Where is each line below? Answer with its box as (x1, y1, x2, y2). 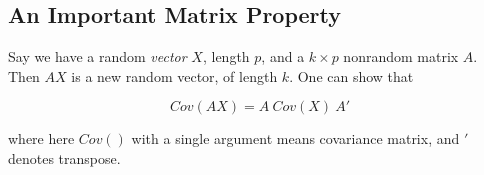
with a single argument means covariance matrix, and (131, 128, 460, 149)
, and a (261, 46, 305, 67)
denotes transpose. (8, 147, 121, 168)
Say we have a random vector (8, 46, 187, 67)
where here (8, 128, 75, 149)
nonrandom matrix (343, 46, 459, 67)
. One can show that (289, 65, 414, 86)
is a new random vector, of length (71, 65, 278, 86)
